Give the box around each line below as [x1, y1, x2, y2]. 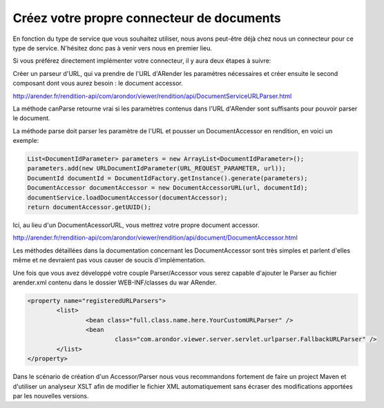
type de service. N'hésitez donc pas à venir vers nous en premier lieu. [12, 43, 213, 52]
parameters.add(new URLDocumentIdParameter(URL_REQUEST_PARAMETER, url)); [27, 164, 287, 173]
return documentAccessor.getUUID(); [27, 204, 152, 211]
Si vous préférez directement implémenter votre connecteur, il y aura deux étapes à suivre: [12, 57, 271, 65]
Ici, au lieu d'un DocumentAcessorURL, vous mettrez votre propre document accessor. [12, 221, 260, 229]
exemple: [12, 137, 39, 145]
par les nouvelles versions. [12, 392, 89, 400]
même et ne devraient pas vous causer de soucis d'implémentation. [12, 256, 207, 264]
